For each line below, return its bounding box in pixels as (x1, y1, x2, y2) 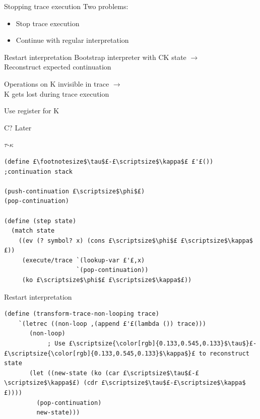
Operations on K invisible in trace (4, 78, 109, 89)
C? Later (4, 122, 32, 132)
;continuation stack (4, 168, 73, 175)
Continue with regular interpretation (16, 35, 129, 45)
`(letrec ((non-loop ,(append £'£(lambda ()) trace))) (18, 320, 206, 327)
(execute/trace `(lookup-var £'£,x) (22, 256, 145, 264)
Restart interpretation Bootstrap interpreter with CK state (4, 51, 186, 62)
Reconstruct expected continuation (4, 61, 111, 72)
